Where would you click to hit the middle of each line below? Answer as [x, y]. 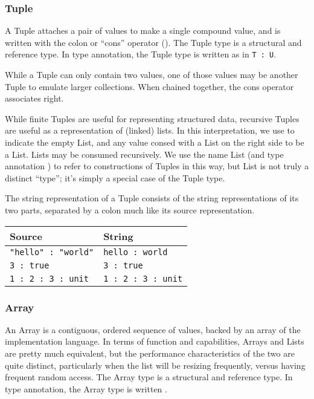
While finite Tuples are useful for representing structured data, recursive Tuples [152, 118]
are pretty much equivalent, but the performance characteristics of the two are [150, 353]
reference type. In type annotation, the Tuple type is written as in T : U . [141, 54]
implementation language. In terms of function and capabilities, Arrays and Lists [155, 341]
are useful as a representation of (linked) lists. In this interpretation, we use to [150, 130]
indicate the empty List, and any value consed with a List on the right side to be [155, 142]
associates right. [34, 98]
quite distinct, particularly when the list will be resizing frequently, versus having [155, 365]
